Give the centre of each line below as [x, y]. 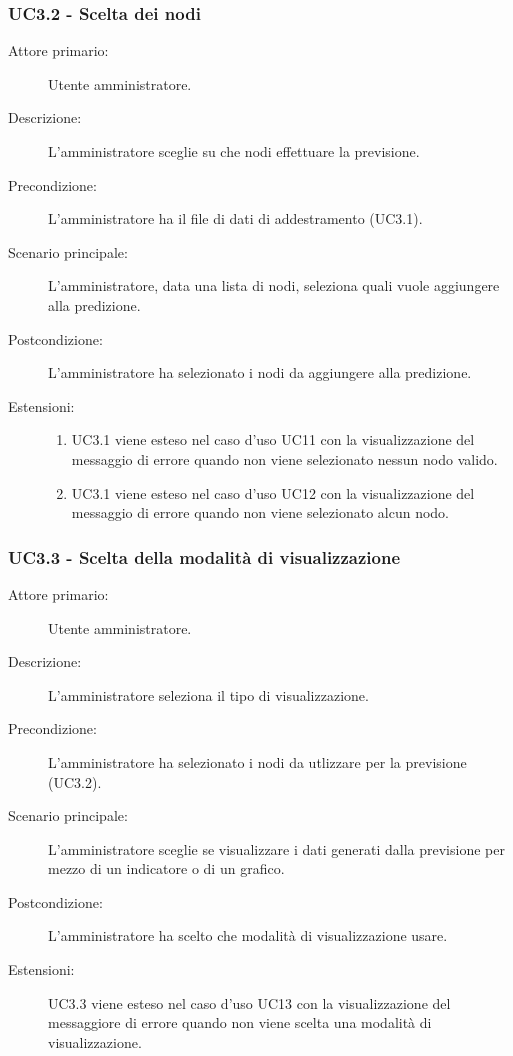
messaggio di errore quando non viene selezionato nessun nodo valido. [284, 458]
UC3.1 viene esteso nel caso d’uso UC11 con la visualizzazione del [273, 439]
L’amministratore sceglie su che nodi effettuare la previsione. [234, 151]
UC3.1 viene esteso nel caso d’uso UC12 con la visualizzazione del [273, 492]
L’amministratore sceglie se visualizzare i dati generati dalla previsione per [276, 848]
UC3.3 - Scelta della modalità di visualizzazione [204, 556]
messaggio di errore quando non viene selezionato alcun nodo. [260, 512]
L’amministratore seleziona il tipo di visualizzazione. [208, 694]
